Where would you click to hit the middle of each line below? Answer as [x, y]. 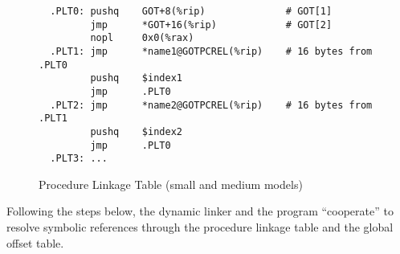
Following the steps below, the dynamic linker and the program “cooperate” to [200, 211]
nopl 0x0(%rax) [142, 38]
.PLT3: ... [79, 159]
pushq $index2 [136, 131]
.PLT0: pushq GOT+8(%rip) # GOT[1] [191, 11]
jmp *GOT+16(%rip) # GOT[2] [211, 25]
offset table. [35, 242]
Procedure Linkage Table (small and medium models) [171, 184]
